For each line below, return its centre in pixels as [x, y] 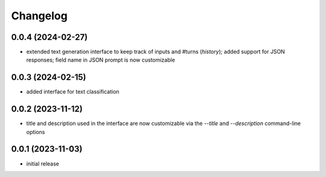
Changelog [39, 16]
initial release [43, 164]
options [36, 132]
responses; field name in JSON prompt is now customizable [101, 60]
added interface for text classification [73, 92]
